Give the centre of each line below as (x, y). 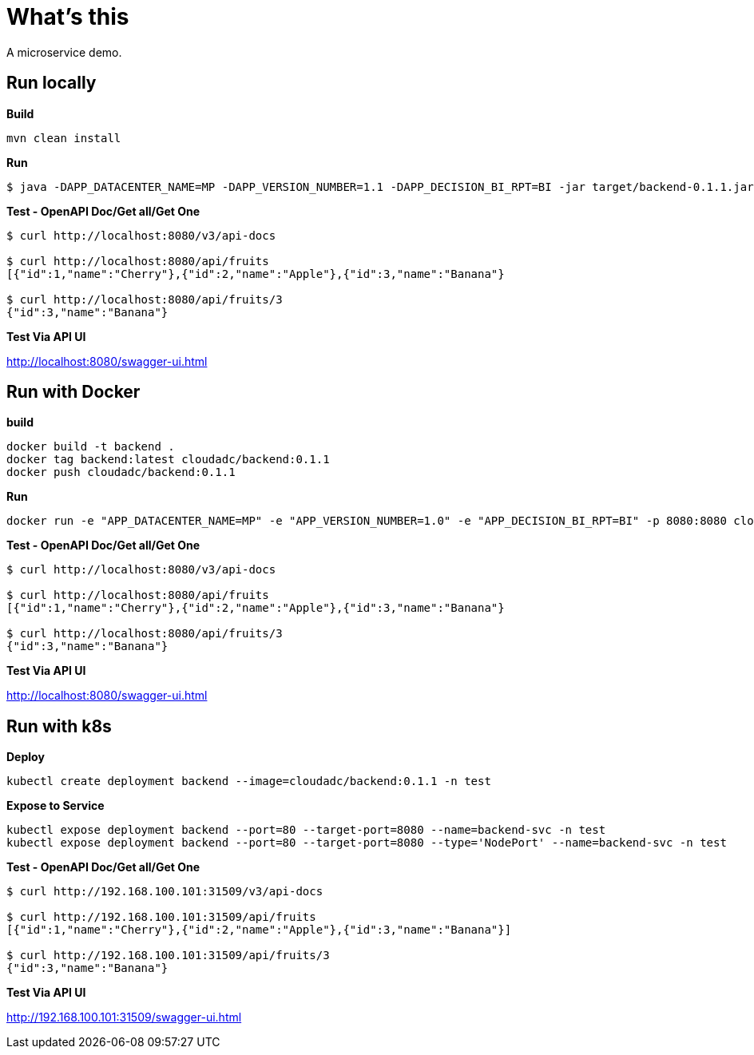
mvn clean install (64, 138)
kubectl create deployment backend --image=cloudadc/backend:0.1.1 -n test (249, 781)
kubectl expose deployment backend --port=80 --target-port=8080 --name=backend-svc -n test (306, 830)
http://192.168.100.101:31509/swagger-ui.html (124, 1017)
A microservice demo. (64, 52)
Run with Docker (73, 392)
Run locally (52, 83)
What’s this (68, 17)
